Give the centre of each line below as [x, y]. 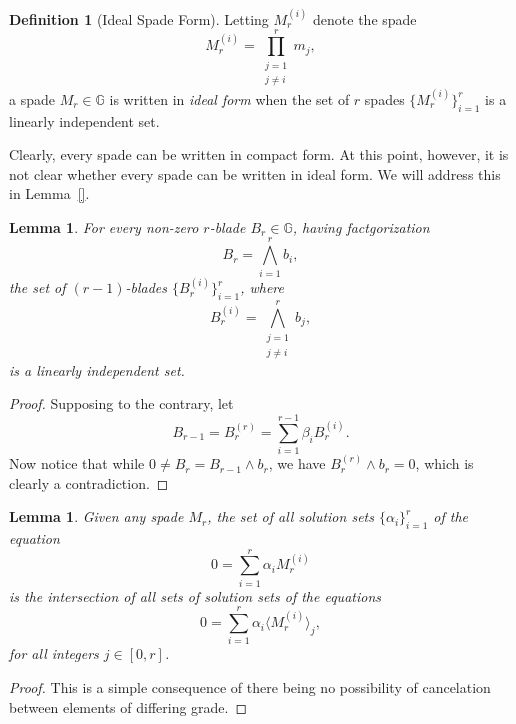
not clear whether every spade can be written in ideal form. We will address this [255, 173]
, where [262, 287]
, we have [297, 463]
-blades [146, 287]
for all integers [54, 653]
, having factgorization [361, 226]
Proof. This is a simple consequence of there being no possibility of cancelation [250, 687]
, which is [444, 463]
